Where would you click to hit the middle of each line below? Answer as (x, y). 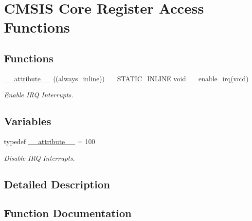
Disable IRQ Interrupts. (39, 157)
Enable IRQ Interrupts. (39, 95)
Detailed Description (57, 184)
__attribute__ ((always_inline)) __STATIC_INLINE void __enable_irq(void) (126, 78)
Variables (28, 121)
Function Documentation (68, 212)
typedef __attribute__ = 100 (50, 141)
